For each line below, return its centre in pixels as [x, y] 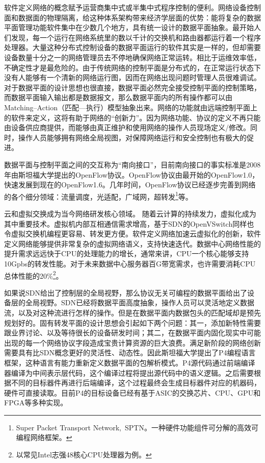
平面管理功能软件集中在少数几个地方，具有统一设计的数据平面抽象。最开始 [129, 27]
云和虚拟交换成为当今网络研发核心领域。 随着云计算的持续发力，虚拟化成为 [130, 213]
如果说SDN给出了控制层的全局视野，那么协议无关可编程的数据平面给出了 [126, 292]
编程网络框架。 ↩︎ [44, 437]
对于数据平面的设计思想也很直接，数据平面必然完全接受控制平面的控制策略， [132, 87]
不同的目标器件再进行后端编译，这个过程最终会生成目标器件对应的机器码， [136, 383]
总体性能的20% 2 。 [34, 275]
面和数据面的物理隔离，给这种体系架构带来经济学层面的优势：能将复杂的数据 [132, 17]
